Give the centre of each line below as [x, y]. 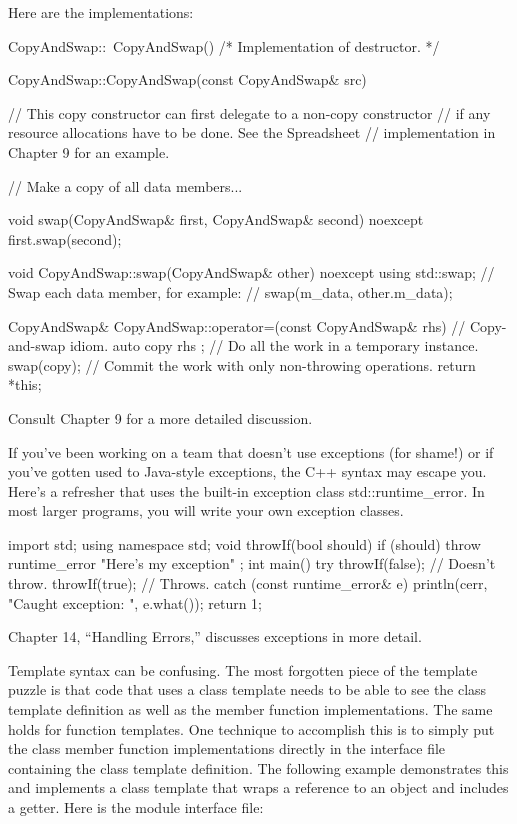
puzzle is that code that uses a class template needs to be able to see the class [247, 689]
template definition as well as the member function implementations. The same [250, 709]
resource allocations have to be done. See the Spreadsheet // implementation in [252, 132]
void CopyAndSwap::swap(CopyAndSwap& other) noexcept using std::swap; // [251, 272]
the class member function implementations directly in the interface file [227, 748]
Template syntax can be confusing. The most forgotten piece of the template [243, 669]
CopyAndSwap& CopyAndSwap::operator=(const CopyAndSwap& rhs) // [237, 325]
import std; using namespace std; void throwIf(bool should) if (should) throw [244, 543]
